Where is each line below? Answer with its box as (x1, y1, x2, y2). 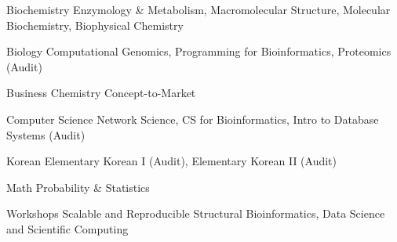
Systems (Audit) (6, 126, 86, 143)
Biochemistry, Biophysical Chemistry (6, 16, 184, 33)
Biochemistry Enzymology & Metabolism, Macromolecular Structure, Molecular (6, 2, 391, 17)
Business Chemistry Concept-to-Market (6, 85, 196, 101)
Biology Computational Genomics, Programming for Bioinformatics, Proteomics (6, 43, 392, 60)
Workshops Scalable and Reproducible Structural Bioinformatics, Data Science (6, 205, 385, 222)
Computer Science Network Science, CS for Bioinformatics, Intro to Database (6, 110, 379, 127)
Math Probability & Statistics (6, 179, 150, 195)
